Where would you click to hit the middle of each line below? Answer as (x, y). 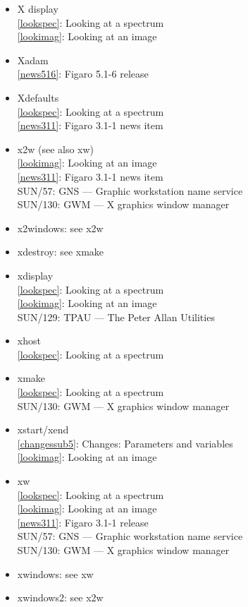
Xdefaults (38, 97)
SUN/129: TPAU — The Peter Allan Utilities (116, 317)
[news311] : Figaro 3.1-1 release (83, 522)
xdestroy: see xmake (61, 252)
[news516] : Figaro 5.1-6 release (83, 74)
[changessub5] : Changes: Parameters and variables (125, 443)
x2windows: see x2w (60, 228)
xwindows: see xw (55, 573)
